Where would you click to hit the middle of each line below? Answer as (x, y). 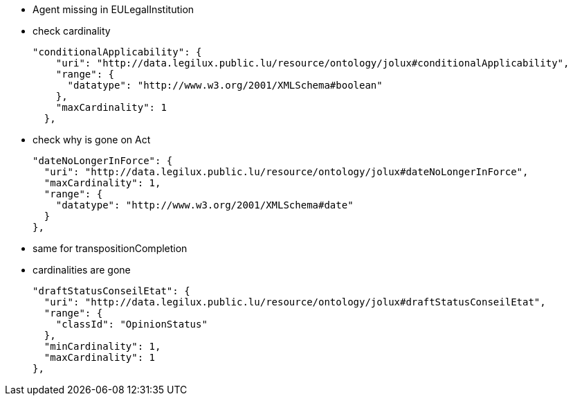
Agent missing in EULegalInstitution (113, 9)
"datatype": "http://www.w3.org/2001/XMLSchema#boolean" (225, 85)
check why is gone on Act (92, 140)
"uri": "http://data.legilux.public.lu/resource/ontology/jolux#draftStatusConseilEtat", (295, 302)
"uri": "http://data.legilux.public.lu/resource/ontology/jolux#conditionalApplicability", (312, 63)
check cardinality (72, 31)
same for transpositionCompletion (110, 248)
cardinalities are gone (82, 270)
